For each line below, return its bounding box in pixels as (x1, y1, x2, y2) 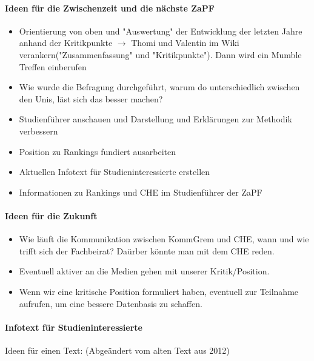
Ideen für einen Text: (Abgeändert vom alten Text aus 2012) (5, 343, 230, 356)
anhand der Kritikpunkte (19, 36, 113, 49)
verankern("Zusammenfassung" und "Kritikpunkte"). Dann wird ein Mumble (19, 48, 302, 61)
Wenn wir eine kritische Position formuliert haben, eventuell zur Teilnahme (19, 285, 299, 297)
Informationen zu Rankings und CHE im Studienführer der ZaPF (19, 185, 262, 198)
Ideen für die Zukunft (5, 209, 98, 222)
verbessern (19, 124, 58, 137)
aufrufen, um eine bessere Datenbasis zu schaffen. (19, 297, 202, 310)
